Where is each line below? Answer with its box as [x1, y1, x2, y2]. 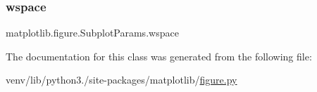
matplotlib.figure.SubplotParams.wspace [6, 25, 179, 40]
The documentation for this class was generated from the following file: [6, 48, 312, 63]
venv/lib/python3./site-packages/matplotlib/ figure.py [6, 72, 237, 87]
